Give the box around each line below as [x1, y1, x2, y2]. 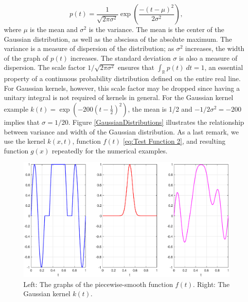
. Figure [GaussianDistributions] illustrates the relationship [68, 117, 244, 127]
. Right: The [193, 279, 230, 289]
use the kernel [4, 136, 45, 146]
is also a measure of [179, 52, 237, 63]
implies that [4, 117, 40, 127]
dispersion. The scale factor [4, 62, 86, 72]
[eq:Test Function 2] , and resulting [123, 136, 226, 146]
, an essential [204, 62, 243, 72]
